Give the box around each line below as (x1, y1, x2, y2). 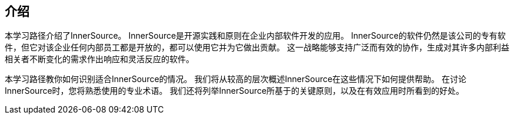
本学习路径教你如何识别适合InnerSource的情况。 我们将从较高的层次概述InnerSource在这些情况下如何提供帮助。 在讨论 (5, 74, 467, 84)
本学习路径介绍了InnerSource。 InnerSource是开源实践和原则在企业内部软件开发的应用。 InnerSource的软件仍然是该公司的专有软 (5, 30, 506, 41)
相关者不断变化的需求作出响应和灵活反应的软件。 (5, 54, 194, 64)
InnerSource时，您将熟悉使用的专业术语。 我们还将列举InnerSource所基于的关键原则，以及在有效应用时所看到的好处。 (5, 86, 465, 96)
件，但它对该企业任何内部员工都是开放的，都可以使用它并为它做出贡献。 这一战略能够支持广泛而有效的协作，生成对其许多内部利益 (5, 42, 509, 53)
